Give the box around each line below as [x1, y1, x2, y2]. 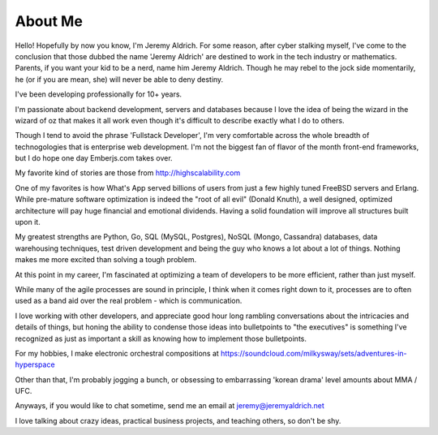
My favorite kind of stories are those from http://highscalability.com [15, 168, 241, 178]
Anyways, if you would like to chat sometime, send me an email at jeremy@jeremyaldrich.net [15, 401, 324, 411]
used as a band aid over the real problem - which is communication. [15, 296, 243, 306]
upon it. [15, 217, 41, 227]
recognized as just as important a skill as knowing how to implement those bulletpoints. [15, 334, 307, 343]
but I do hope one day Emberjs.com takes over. [15, 153, 174, 163]
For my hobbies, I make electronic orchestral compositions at [15, 348, 219, 358]
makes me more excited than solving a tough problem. [15, 255, 197, 265]
